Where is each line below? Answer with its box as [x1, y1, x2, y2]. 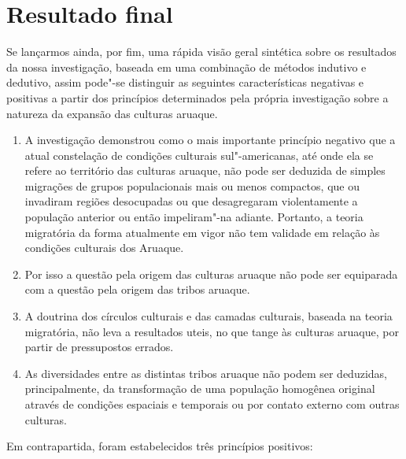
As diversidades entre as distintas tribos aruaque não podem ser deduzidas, [24, 365, 387, 381]
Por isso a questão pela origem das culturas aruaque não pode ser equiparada [24, 265, 398, 282]
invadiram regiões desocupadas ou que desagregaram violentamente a [24, 193, 358, 209]
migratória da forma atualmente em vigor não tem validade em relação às [24, 224, 380, 240]
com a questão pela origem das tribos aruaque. [24, 281, 250, 298]
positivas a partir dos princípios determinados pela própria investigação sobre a [6, 89, 389, 105]
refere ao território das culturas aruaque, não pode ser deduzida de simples [24, 162, 386, 179]
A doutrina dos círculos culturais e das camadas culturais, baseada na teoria [24, 308, 393, 324]
